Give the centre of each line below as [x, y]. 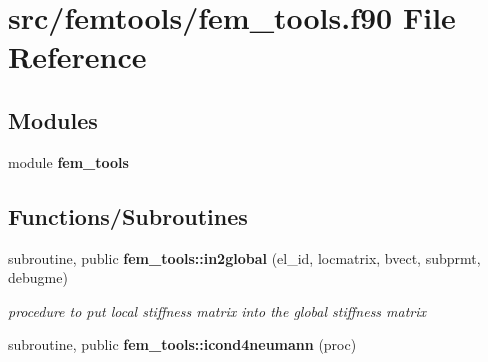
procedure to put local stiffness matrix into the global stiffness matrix [217, 310]
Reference [77, 56]
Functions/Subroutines [128, 215]
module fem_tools [68, 161]
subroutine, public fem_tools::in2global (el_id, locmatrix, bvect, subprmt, [244, 257]
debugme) [38, 277]
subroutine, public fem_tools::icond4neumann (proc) [182, 344]
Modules [53, 119]
